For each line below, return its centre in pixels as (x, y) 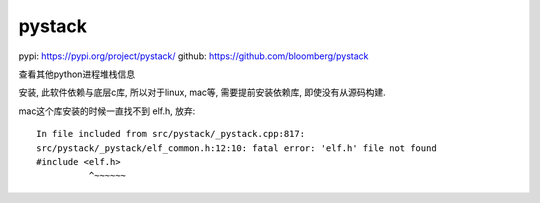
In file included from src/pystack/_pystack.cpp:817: (170, 134)
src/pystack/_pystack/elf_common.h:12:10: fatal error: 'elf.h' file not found (236, 148)
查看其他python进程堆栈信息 (76, 74)
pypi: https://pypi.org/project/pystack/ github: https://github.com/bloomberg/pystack (193, 56)
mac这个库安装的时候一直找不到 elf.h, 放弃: (107, 111)
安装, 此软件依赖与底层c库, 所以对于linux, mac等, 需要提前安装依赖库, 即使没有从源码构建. (202, 92)
